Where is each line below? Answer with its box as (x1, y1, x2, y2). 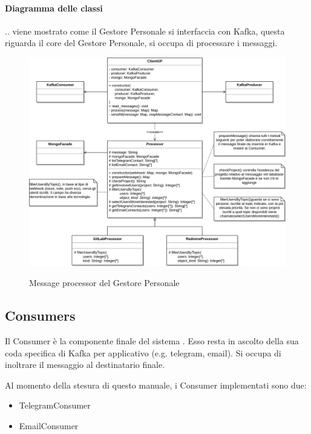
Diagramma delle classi (5, 1, 103, 14)
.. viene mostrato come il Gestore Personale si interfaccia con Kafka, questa (5, 24, 285, 37)
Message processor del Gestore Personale (29, 276, 180, 289)
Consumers (5, 306, 76, 325)
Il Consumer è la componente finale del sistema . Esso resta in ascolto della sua (5, 335, 299, 347)
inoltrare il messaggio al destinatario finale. (5, 358, 165, 371)
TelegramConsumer (19, 399, 91, 412)
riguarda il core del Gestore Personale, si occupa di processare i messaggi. (5, 36, 278, 49)
